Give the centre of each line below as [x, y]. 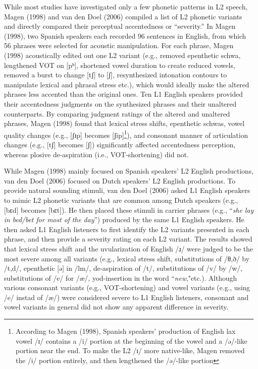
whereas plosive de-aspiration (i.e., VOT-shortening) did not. [97, 154]
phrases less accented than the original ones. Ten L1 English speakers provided [124, 94]
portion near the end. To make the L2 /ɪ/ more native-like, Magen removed [130, 350]
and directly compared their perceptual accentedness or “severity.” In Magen [120, 26]
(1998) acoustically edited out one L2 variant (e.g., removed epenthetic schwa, [122, 55]
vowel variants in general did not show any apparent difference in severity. [116, 307]
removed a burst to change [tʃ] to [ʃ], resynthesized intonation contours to [116, 75]
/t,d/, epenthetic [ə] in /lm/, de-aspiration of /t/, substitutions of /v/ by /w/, [123, 268]
